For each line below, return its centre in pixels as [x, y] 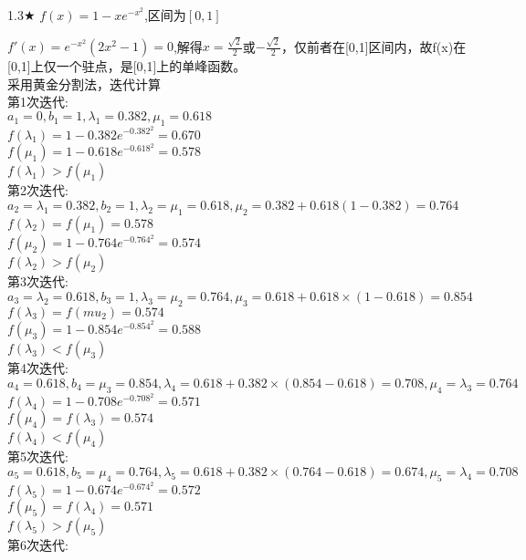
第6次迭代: [38, 545]
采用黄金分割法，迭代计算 [84, 83]
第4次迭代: [38, 368]
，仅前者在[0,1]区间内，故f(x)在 [373, 46]
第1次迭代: [38, 102]
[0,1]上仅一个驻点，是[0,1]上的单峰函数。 [127, 66]
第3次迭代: [38, 281]
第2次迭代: [38, 190]
